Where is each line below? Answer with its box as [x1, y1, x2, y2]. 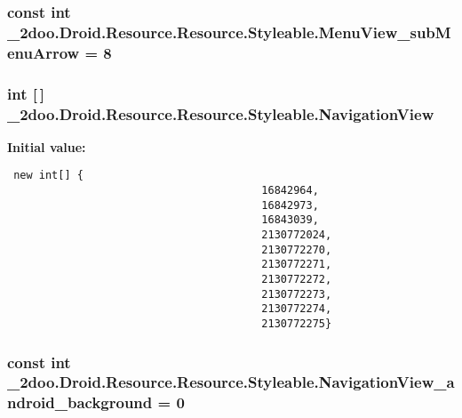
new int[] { [13, 169, 84, 182]
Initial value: [7, 137, 86, 156]
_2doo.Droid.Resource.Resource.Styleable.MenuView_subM [7, 20, 451, 43]
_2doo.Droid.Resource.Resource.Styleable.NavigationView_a [7, 371, 455, 393]
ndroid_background [7, 391, 153, 414]
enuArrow [7, 41, 80, 63]
